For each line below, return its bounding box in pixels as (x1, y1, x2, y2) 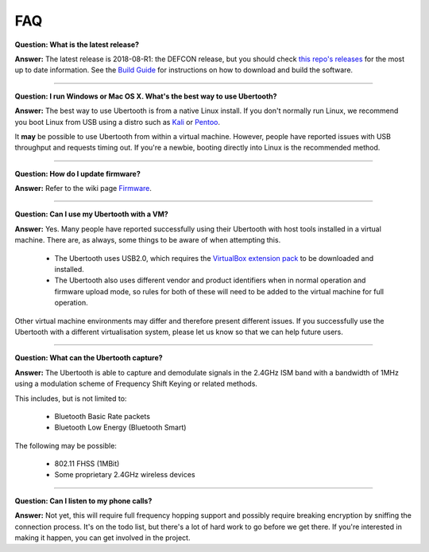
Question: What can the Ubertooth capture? (14, 353, 163, 363)
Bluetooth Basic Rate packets (54, 411, 151, 421)
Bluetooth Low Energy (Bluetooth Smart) (54, 422, 187, 433)
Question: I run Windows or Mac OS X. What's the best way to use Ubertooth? (14, 91, 277, 101)
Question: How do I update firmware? (14, 169, 141, 178)
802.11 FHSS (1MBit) (54, 459, 120, 468)
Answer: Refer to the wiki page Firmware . (14, 184, 153, 193)
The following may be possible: (14, 441, 117, 450)
